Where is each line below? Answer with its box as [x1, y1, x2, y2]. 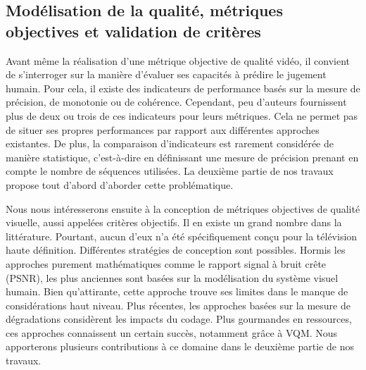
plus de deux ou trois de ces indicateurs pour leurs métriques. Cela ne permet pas [6, 108, 358, 123]
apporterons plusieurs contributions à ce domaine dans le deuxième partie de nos [6, 339, 354, 354]
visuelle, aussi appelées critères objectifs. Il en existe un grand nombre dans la [6, 215, 342, 230]
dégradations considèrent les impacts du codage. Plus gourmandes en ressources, [6, 312, 352, 326]
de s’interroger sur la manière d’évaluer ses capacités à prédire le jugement [6, 67, 327, 82]
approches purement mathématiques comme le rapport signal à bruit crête [6, 256, 327, 271]
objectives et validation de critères [6, 20, 261, 42]
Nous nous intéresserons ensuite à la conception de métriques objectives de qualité [6, 201, 360, 216]
